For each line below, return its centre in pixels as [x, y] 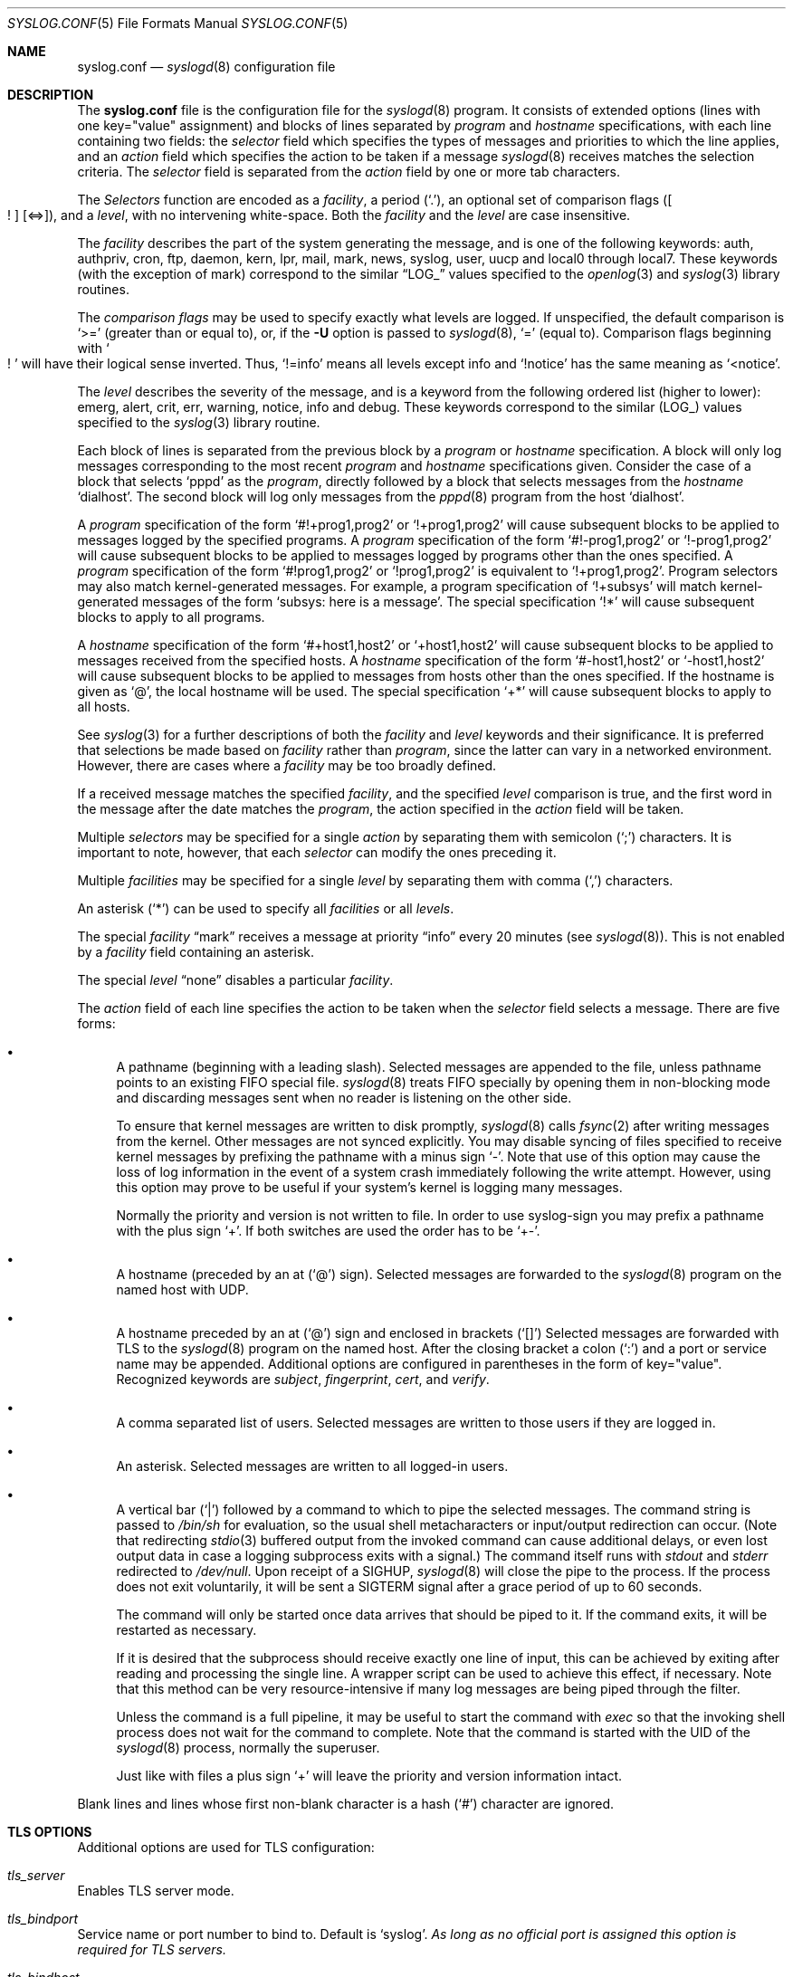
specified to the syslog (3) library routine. [199, 422]
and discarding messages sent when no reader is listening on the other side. [344, 1098]
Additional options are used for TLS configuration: [226, 1847]
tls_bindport [43, 1919]
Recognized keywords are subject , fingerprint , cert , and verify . [303, 1379]
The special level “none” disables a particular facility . [235, 980]
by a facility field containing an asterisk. [196, 952]
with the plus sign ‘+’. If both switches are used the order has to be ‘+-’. [328, 1231]
